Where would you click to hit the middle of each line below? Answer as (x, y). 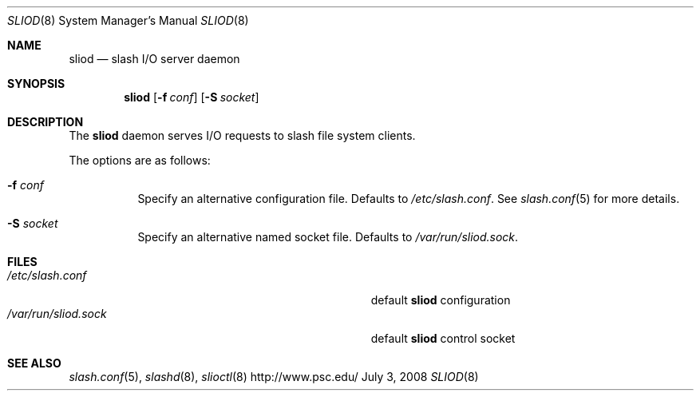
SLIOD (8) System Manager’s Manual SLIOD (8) (128, 20)
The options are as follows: (140, 160)
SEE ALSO (34, 363)
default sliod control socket (443, 338)
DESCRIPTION (45, 122)
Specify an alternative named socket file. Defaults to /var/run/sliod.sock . (328, 237)
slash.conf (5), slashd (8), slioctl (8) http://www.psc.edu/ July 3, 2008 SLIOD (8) (274, 377)
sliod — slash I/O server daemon (154, 59)
